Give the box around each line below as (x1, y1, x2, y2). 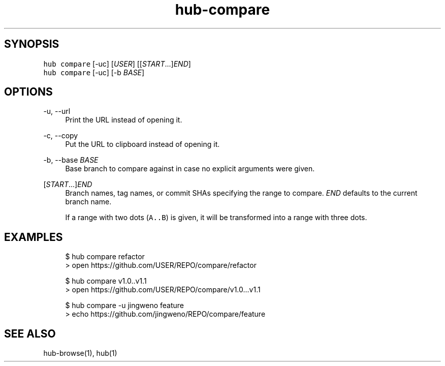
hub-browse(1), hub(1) (43, 349, 117, 358)
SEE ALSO (4, 327, 56, 340)
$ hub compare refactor (65, 252, 145, 261)
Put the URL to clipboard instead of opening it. (65, 140, 220, 149)
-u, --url (43, 107, 71, 116)
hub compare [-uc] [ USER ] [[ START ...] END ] (43, 59, 191, 68)
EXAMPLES (4, 230, 63, 243)
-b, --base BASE (43, 156, 99, 165)
